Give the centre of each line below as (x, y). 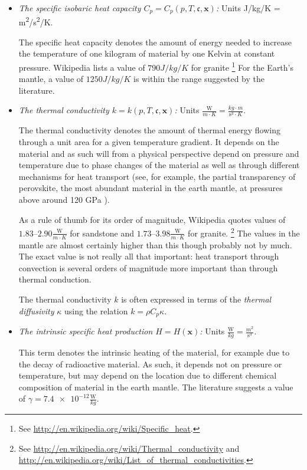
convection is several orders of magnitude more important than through (148, 267)
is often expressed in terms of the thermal (196, 299)
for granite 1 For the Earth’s (242, 66)
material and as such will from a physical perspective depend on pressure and (159, 153)
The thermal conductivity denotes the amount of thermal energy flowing (149, 130)
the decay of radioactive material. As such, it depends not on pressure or (150, 364)
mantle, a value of (51, 79)
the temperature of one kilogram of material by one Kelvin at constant (147, 53)
